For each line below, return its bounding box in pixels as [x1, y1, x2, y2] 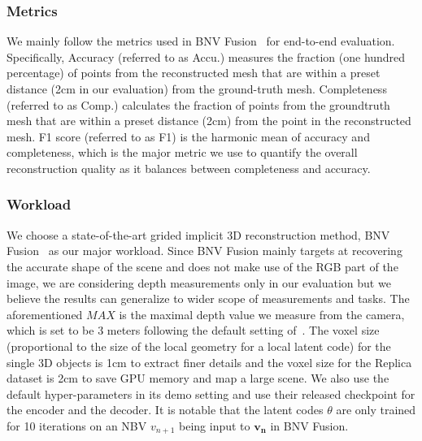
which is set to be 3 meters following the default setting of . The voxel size [7, 322, 380, 339]
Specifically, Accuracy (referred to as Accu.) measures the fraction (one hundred [7, 48, 406, 65]
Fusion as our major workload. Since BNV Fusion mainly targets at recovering [7, 242, 402, 259]
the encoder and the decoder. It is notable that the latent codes [7, 401, 324, 418]
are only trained [336, 401, 416, 418]
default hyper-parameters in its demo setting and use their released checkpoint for [7, 385, 415, 402]
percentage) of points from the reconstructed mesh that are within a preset [7, 64, 381, 81]
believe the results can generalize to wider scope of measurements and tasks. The [7, 290, 410, 307]
